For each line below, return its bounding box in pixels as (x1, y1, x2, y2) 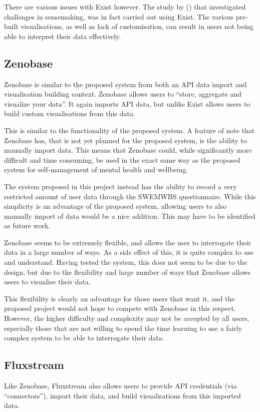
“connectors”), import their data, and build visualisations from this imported (4, 390, 241, 400)
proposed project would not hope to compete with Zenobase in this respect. (4, 303, 236, 313)
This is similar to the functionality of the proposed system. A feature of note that (4, 125, 255, 135)
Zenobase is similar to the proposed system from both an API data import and (4, 79, 247, 89)
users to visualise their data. (4, 276, 91, 287)
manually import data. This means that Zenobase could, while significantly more (4, 145, 252, 155)
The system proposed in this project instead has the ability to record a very (4, 181, 237, 191)
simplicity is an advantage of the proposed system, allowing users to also (4, 201, 226, 211)
